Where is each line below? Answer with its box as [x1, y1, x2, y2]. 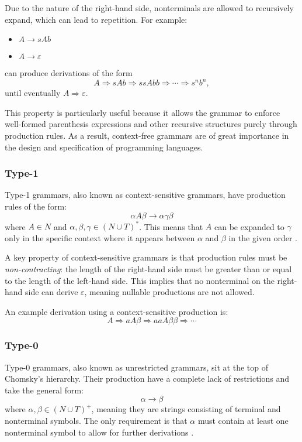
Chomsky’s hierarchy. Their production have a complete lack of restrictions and [5, 372, 290, 385]
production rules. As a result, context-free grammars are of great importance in [5, 129, 289, 142]
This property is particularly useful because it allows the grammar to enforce [5, 106, 280, 118]
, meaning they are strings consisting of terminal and [91, 403, 281, 415]
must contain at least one [197, 414, 289, 426]
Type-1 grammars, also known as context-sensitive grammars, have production [5, 189, 286, 201]
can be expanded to [214, 220, 284, 232]
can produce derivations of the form [5, 67, 133, 79]
